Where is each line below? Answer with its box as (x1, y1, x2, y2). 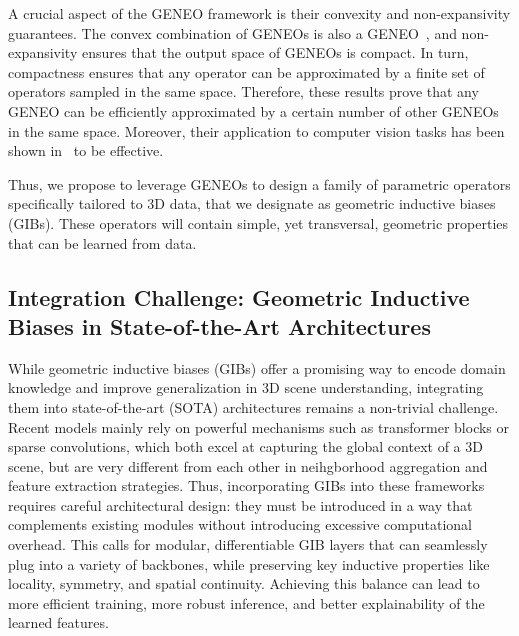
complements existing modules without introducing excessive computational (8, 514, 472, 535)
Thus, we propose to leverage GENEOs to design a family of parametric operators (8, 173, 511, 194)
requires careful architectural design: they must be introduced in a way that (8, 494, 473, 515)
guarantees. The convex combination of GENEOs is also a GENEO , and (8, 22, 457, 43)
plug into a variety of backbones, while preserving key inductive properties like (8, 553, 490, 574)
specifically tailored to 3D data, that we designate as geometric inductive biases (8, 193, 496, 214)
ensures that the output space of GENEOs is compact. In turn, (81, 42, 469, 63)
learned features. (8, 612, 109, 633)
